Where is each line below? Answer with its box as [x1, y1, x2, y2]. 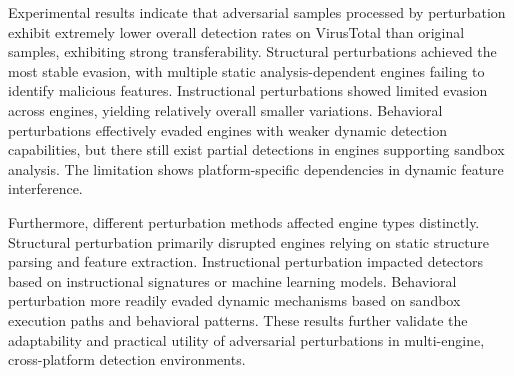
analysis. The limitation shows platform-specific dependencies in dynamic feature [8, 158, 504, 179]
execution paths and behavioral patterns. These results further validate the [8, 309, 468, 330]
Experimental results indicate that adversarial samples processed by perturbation [8, 2, 506, 22]
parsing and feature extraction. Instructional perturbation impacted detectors [8, 251, 484, 272]
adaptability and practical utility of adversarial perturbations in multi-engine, [8, 329, 485, 350]
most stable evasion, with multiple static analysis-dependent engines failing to [8, 60, 485, 81]
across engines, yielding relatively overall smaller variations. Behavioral [8, 99, 443, 120]
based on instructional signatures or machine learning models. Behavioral [8, 270, 457, 291]
